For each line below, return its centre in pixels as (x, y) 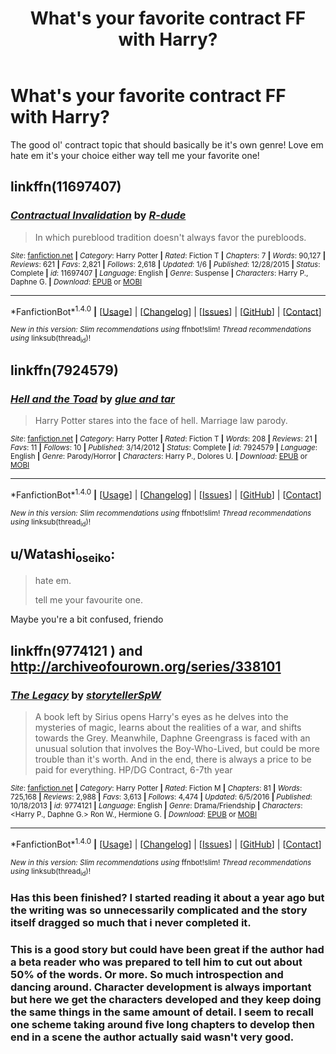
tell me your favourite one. (89, 600)
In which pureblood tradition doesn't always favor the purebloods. (170, 237)
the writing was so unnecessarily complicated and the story (159, 910)
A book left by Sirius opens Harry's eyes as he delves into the (161, 716)
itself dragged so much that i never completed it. (131, 922)
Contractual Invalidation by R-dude (98, 215)
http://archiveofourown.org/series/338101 (146, 666)
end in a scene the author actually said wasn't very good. (152, 1037)
